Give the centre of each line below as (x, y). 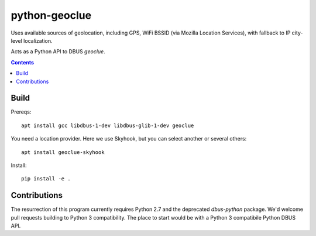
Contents (23, 62)
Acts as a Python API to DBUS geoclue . (58, 52)
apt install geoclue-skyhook (63, 152)
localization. (38, 40)
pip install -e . (46, 179)
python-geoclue (51, 15)
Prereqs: (21, 112)
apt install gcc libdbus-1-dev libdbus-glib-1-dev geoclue (108, 125)
